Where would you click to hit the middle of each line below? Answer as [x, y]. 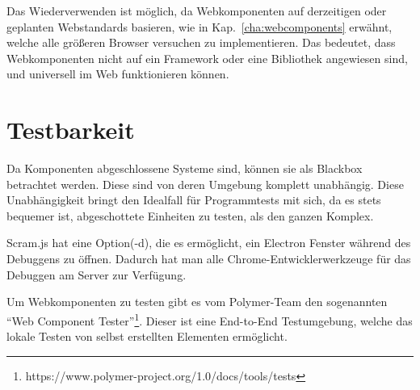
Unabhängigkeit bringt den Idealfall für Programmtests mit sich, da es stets [194, 200]
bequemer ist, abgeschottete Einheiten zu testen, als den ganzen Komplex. [190, 215]
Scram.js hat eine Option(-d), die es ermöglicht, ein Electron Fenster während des [209, 243]
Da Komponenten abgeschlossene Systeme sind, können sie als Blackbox [185, 168]
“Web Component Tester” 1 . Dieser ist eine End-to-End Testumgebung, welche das [210, 319]
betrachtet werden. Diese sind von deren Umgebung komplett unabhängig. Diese [205, 184]
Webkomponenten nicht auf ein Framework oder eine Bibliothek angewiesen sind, [207, 58]
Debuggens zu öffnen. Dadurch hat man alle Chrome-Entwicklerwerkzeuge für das [209, 259]
